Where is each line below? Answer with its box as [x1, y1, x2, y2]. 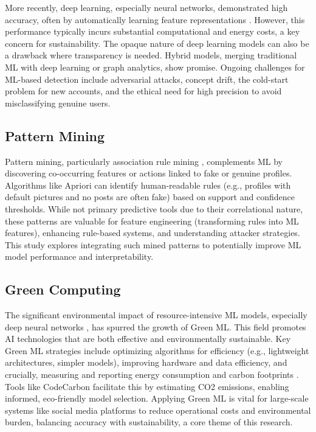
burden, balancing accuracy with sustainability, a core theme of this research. [5, 416, 293, 428]
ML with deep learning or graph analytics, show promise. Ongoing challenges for [5, 60, 305, 73]
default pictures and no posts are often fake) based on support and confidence [5, 190, 295, 203]
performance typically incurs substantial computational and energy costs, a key [5, 25, 300, 38]
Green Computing [5, 280, 121, 299]
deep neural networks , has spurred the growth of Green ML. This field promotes [5, 320, 306, 333]
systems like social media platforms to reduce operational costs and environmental [5, 403, 311, 416]
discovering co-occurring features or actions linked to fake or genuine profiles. [5, 167, 292, 179]
